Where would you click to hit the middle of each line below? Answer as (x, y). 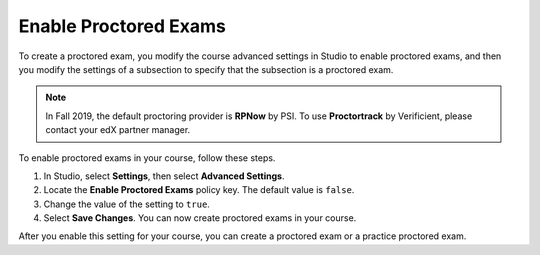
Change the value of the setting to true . (126, 204)
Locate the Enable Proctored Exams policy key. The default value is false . (199, 190)
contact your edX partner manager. (118, 130)
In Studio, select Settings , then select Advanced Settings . (164, 176)
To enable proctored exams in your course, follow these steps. (147, 157)
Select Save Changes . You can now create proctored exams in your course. (200, 218)
